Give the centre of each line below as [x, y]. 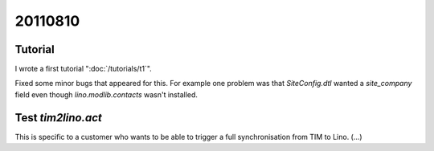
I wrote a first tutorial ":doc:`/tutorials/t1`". [83, 69]
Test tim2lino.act [58, 118]
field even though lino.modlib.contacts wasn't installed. [106, 94]
